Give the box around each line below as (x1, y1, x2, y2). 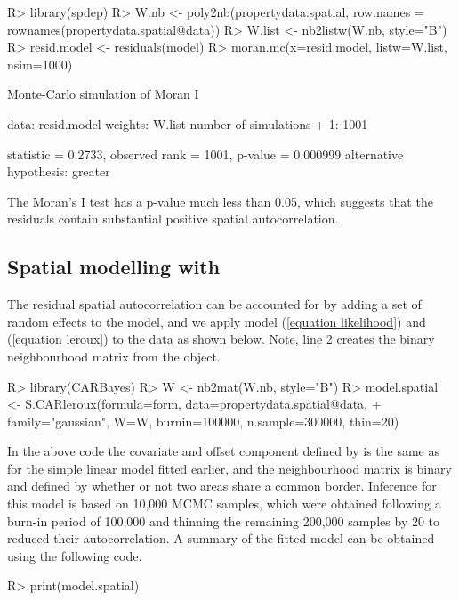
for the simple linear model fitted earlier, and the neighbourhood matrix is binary (7, 459, 452, 477)
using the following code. (7, 546, 142, 564)
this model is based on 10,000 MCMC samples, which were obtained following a (7, 494, 441, 513)
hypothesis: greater (7, 162, 110, 181)
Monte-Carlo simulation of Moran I (7, 85, 199, 103)
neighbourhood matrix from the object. (7, 346, 221, 365)
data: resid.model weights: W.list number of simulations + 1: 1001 (7, 114, 368, 133)
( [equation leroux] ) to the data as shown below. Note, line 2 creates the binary (7, 329, 435, 348)
